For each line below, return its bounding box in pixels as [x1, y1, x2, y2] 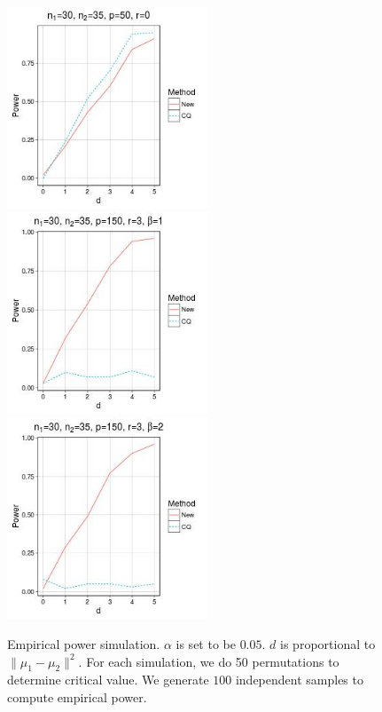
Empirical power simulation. [7, 635, 160, 653]
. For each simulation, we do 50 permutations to [78, 652, 339, 670]
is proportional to [280, 635, 376, 653]
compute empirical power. [7, 688, 147, 707]
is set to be [175, 635, 236, 653]
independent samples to [235, 670, 363, 689]
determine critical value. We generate [7, 670, 209, 689]
